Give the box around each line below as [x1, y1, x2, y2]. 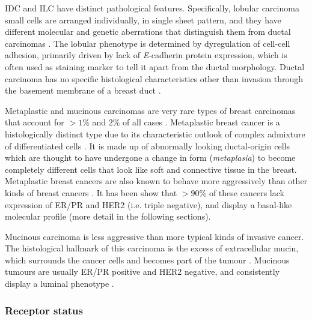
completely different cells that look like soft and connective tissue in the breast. [5, 163, 297, 175]
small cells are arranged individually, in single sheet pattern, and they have [5, 13, 281, 26]
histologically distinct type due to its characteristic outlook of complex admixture [5, 127, 305, 140]
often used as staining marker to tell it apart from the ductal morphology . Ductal [5, 60, 305, 73]
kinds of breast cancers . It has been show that [5, 186, 177, 199]
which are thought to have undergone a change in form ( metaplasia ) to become [5, 151, 296, 164]
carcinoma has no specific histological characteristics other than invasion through [5, 72, 304, 85]
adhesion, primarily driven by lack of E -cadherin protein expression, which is [5, 49, 287, 61]
